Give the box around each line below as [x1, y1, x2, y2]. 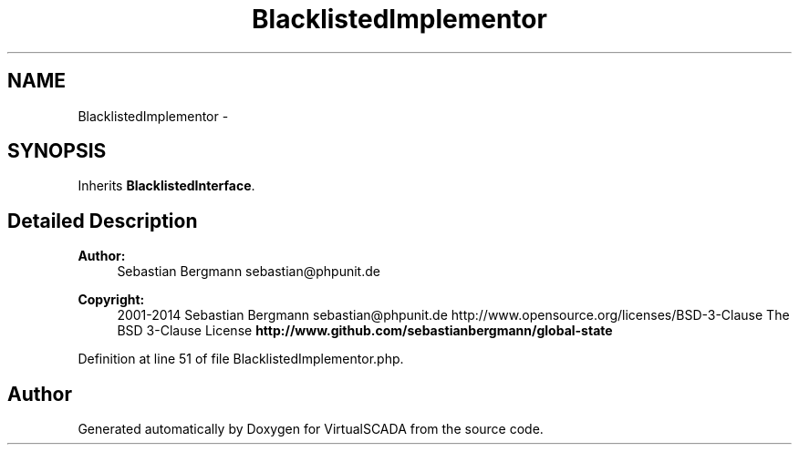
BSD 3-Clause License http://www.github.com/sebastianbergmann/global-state [117, 323, 613, 339]
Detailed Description [7, 209, 198, 232]
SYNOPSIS [7, 139, 107, 163]
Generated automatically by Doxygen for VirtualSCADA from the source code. [78, 421, 544, 437]
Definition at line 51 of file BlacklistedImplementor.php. [78, 351, 404, 367]
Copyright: [78, 292, 145, 308]
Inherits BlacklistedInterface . [78, 178, 255, 194]
